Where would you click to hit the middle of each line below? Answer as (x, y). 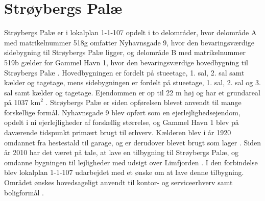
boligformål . (24, 192)
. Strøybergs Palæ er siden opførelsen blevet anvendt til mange (143, 102)
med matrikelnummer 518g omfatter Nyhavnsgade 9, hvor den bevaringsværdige (129, 42)
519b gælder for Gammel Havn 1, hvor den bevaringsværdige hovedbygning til (126, 62)
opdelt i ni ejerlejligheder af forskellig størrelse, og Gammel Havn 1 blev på (122, 122)
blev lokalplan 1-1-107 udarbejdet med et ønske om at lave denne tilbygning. (124, 172)
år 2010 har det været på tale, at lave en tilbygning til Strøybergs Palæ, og (121, 152)
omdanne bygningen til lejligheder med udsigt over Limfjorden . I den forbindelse (131, 162)
